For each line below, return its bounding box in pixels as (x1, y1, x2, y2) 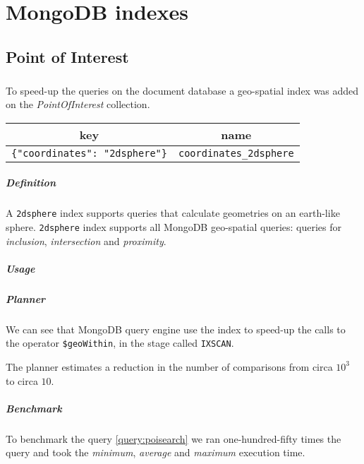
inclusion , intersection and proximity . (6, 233, 166, 248)
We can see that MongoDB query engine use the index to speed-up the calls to (6, 321, 346, 336)
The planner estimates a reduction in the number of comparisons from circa (6, 359, 333, 374)
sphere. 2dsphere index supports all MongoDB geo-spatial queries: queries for (6, 219, 342, 234)
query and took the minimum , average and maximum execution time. (6, 445, 305, 460)
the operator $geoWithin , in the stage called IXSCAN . (6, 335, 234, 350)
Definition (6, 175, 56, 190)
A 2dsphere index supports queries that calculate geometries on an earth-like (6, 206, 340, 220)
